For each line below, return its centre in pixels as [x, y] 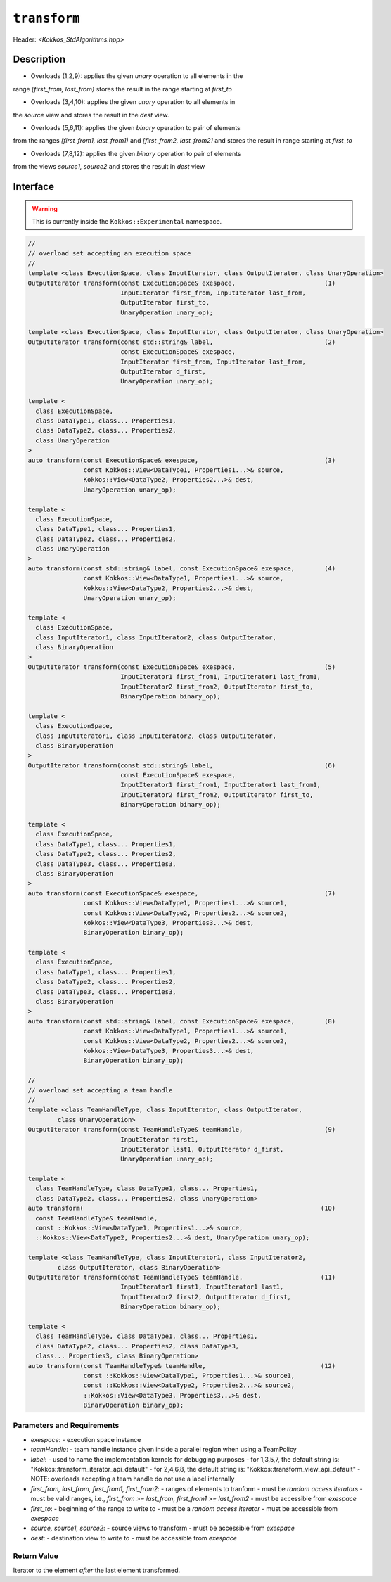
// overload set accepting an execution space [109, 254]
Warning [45, 208]
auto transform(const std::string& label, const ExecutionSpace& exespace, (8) [182, 1021]
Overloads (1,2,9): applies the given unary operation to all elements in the [137, 76]
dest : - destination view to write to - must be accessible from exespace [134, 1538]
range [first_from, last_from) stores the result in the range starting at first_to [122, 89]
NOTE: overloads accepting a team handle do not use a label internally [133, 1479]
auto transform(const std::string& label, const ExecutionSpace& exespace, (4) [182, 568]
